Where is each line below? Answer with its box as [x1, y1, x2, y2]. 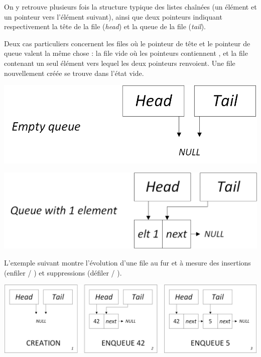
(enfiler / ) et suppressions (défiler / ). [4, 267, 122, 278]
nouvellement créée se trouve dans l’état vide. [4, 67, 144, 78]
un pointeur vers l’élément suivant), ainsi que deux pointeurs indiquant [4, 11, 222, 22]
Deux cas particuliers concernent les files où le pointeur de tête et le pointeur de [4, 38, 250, 48]
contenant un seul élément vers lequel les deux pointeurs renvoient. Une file [4, 57, 235, 68]
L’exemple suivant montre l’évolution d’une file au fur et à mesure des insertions [4, 257, 251, 268]
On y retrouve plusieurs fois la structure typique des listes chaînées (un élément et [4, 2, 257, 12]
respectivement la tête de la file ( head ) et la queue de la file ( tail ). [4, 21, 206, 32]
